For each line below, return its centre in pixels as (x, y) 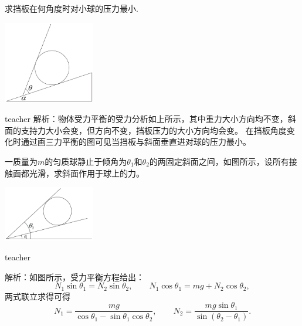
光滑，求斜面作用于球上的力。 (86, 173)
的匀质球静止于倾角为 (86, 161)
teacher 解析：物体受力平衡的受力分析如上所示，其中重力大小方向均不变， (146, 119)
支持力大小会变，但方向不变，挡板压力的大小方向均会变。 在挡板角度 (154, 130)
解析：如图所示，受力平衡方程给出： (74, 276)
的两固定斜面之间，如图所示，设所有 (219, 161)
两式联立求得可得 (38, 296)
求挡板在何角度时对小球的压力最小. (72, 8)
